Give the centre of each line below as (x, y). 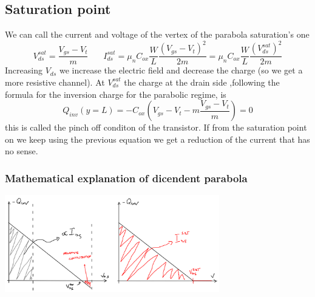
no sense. (22, 151)
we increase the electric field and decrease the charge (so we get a (181, 70)
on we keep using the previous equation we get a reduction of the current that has (157, 139)
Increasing (24, 70)
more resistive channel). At (55, 82)
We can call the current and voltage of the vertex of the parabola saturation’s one (157, 34)
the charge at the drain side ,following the (202, 82)
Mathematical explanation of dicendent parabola (126, 178)
